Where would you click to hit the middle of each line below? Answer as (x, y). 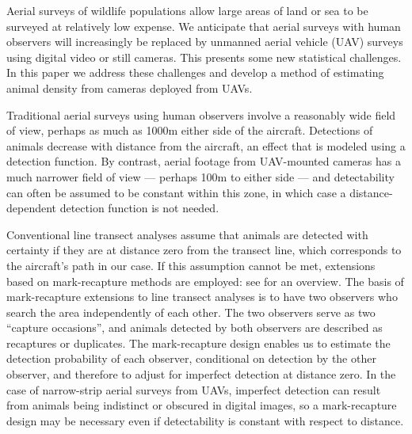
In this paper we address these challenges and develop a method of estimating (195, 72)
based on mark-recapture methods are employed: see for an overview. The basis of (205, 281)
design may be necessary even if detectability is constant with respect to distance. (205, 420)
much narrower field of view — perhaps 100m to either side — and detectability (200, 176)
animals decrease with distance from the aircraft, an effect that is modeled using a (206, 145)
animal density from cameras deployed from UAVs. (130, 88)
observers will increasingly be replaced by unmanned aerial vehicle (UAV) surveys (205, 42)
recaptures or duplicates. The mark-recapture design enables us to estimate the (198, 343)
